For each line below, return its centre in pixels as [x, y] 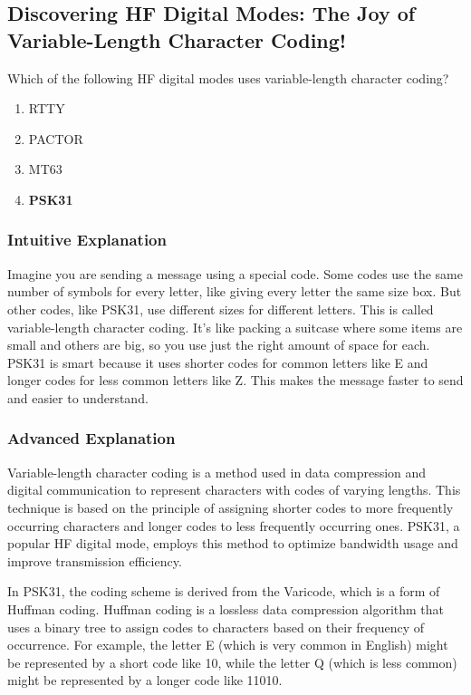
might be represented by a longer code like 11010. [145, 680]
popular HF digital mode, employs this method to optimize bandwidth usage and [233, 543]
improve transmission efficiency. [95, 560]
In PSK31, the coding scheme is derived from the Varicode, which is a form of [224, 591]
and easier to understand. [78, 397]
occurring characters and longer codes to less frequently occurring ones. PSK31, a [234, 525]
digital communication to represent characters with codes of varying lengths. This [234, 490]
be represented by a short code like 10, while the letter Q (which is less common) [232, 662]
